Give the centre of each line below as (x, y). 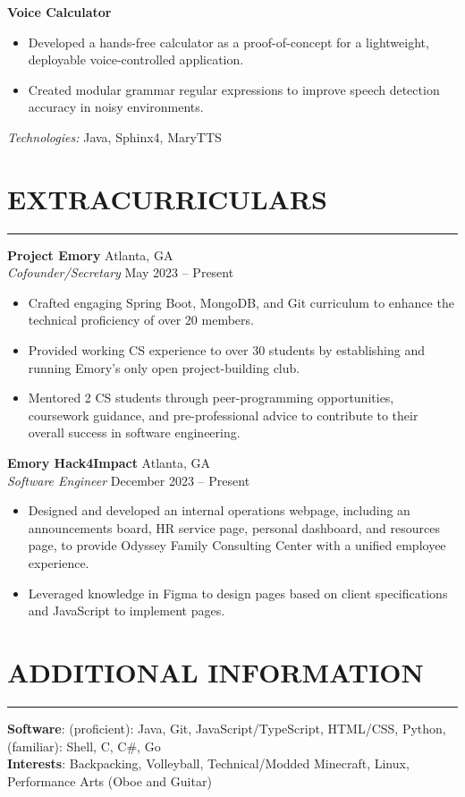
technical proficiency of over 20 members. (141, 320)
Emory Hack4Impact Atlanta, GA (109, 463)
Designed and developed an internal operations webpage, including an (219, 510)
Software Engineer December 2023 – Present (129, 480)
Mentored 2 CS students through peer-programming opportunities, (211, 398)
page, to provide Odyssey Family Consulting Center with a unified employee (237, 545)
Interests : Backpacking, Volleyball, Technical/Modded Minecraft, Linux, (208, 763)
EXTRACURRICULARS (167, 198)
